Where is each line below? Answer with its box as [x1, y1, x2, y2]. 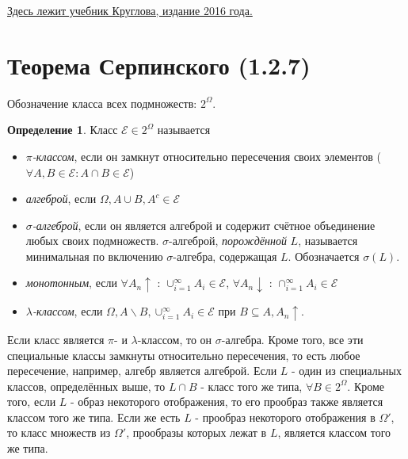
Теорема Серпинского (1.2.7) [7, 48, 311, 81]
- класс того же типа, [200, 377, 303, 394]
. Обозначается [288, 247, 360, 264]
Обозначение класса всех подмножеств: [7, 94, 197, 111]
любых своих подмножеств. [25, 232, 159, 249]
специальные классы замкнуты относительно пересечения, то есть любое [7, 346, 360, 363]
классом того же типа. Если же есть [7, 408, 181, 425]
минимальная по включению [25, 247, 163, 264]
